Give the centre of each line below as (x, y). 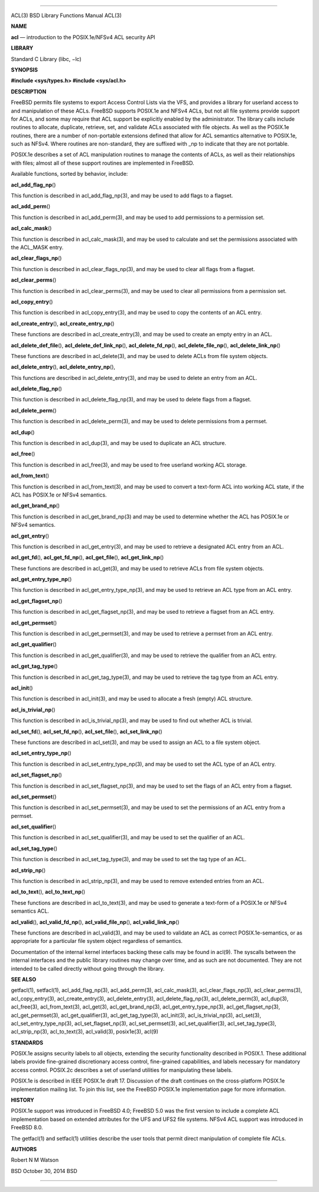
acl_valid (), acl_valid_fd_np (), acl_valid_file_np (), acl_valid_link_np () (95, 922)
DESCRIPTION (29, 91)
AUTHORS (24, 1149)
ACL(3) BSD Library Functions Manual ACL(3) (66, 15)
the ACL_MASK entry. (37, 247)
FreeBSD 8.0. (27, 1127)
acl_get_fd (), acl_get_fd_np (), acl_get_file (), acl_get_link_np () (87, 558)
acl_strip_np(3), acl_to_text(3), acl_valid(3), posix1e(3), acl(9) (85, 1032)
